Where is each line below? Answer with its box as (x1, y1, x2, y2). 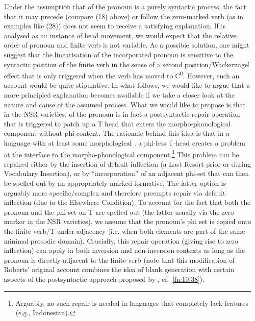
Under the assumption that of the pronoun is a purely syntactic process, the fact (4, 1, 247, 11)
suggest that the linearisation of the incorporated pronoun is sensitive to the (4, 49, 233, 59)
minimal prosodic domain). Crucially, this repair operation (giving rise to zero (4, 235, 238, 246)
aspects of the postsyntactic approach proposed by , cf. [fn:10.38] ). (4, 273, 204, 284)
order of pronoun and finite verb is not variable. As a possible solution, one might (4, 40, 250, 50)
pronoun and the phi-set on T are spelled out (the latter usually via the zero (4, 206, 234, 217)
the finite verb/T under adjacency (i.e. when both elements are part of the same (4, 225, 245, 236)
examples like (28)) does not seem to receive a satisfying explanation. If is (4, 21, 226, 31)
